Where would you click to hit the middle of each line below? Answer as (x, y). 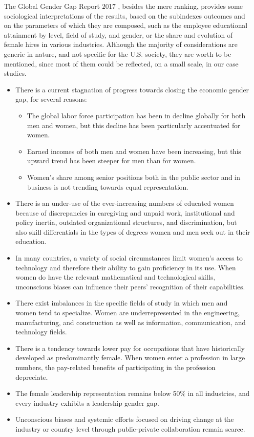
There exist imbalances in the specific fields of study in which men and (121, 303)
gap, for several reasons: (51, 99)
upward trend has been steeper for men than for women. (111, 161)
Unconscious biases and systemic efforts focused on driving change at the (125, 419)
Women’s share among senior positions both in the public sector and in (134, 177)
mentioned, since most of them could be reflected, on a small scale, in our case (121, 63)
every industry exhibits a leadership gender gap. (87, 403)
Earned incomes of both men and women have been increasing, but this (134, 151)
